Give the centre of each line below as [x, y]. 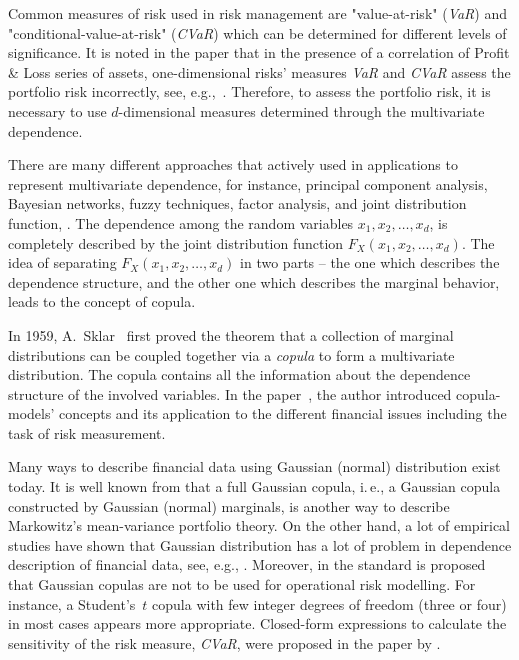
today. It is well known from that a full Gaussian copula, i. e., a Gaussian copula [254, 486]
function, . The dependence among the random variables [181, 222]
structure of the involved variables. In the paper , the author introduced [230, 393]
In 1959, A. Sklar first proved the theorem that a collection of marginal [231, 334]
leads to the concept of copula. [102, 301]
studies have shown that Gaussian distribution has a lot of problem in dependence [260, 544]
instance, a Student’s [72, 603]
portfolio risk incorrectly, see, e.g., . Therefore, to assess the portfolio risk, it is [249, 91]
